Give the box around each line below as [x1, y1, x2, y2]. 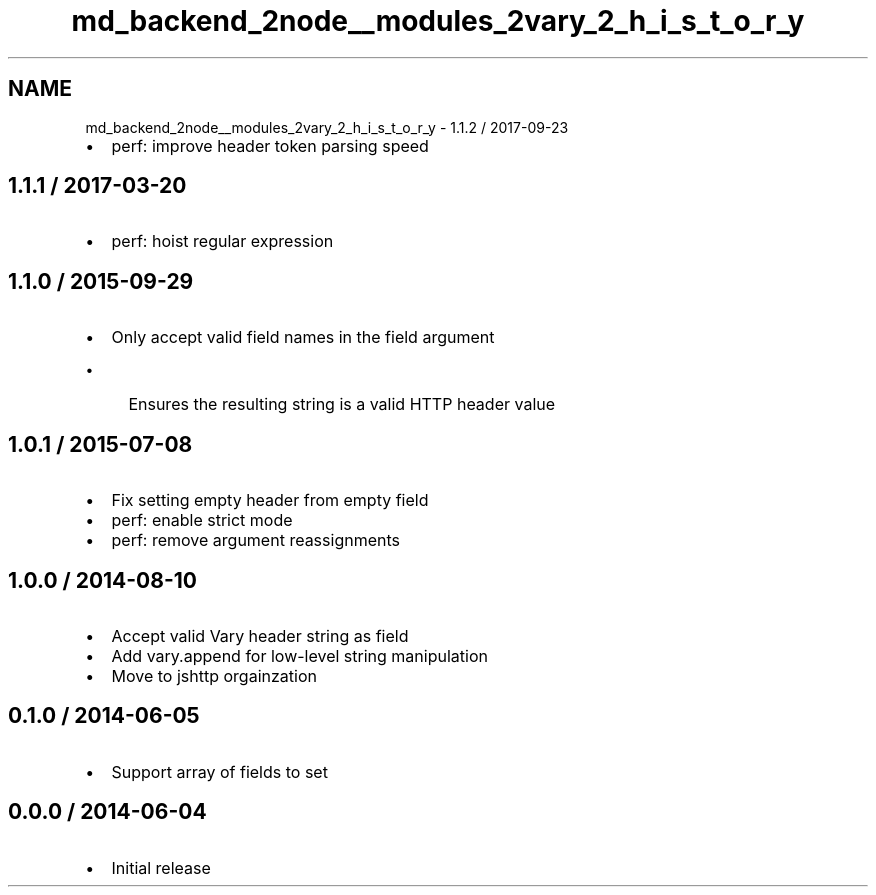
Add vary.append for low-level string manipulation [111, 645, 488, 666]
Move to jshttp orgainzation [111, 665, 317, 686]
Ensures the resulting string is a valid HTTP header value [128, 394, 556, 415]
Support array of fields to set [111, 761, 328, 782]
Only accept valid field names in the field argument [111, 327, 495, 348]
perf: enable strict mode [111, 510, 293, 531]
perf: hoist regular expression [111, 231, 334, 252]
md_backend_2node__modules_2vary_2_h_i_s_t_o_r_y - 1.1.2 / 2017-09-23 [85, 118, 569, 136]
